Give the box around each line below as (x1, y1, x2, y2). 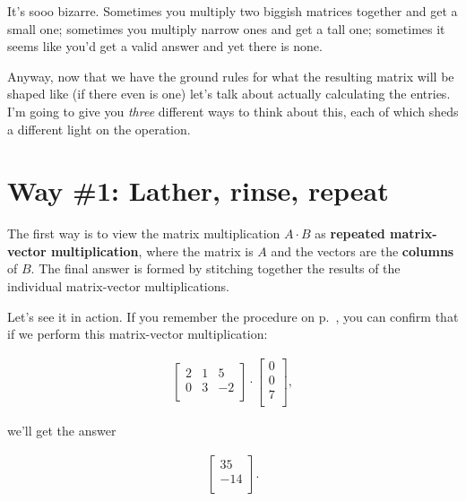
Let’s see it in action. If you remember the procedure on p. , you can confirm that (7, 307, 459, 325)
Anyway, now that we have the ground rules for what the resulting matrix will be (7, 66, 454, 85)
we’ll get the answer (7, 421, 116, 439)
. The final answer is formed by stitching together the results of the (30, 259, 401, 278)
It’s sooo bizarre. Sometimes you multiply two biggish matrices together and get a (7, 2, 458, 20)
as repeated (315, 224, 385, 243)
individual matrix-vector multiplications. (7, 277, 229, 296)
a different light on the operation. (7, 119, 191, 138)
